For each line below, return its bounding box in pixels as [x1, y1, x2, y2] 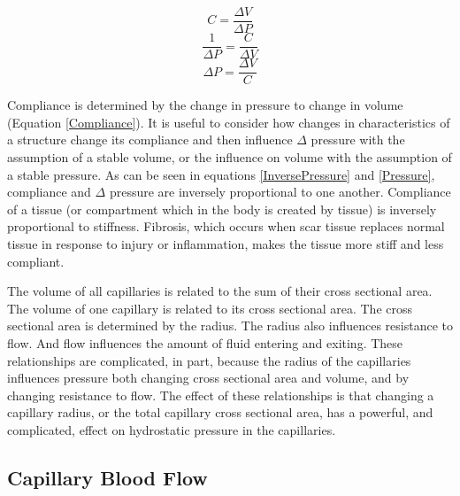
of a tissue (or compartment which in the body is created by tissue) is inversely [7, 199, 437, 218]
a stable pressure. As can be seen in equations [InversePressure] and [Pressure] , [7, 165, 435, 183]
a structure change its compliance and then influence [7, 130, 293, 149]
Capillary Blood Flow [7, 463, 208, 491]
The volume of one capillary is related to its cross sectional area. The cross [7, 298, 412, 317]
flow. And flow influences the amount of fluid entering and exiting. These [7, 333, 403, 352]
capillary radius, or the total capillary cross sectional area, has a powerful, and [7, 403, 433, 422]
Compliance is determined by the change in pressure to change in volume [7, 96, 403, 114]
